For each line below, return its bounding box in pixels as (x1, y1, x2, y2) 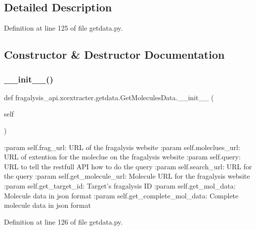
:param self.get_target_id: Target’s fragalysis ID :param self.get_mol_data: (4, 180, 236, 191)
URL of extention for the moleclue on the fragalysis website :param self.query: (4, 152, 241, 162)
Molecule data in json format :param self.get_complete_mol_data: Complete (4, 190, 239, 200)
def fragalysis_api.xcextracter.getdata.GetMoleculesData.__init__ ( (4, 92, 214, 102)
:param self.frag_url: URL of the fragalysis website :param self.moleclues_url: (4, 142, 240, 152)
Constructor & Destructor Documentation (4, 47, 225, 62)
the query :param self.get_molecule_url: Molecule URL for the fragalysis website (4, 171, 250, 181)
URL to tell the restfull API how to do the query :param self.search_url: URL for (4, 161, 252, 171)
